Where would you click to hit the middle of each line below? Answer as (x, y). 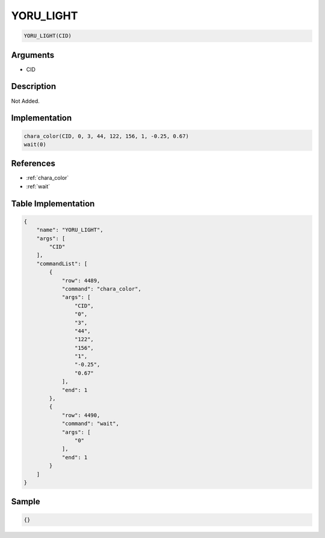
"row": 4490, (81, 415)
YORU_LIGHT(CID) (48, 36)
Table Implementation (53, 204)
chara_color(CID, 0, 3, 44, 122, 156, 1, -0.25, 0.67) (106, 136)
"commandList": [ (62, 264)
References (33, 163)
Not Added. (26, 101)
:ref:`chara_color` (48, 178)
